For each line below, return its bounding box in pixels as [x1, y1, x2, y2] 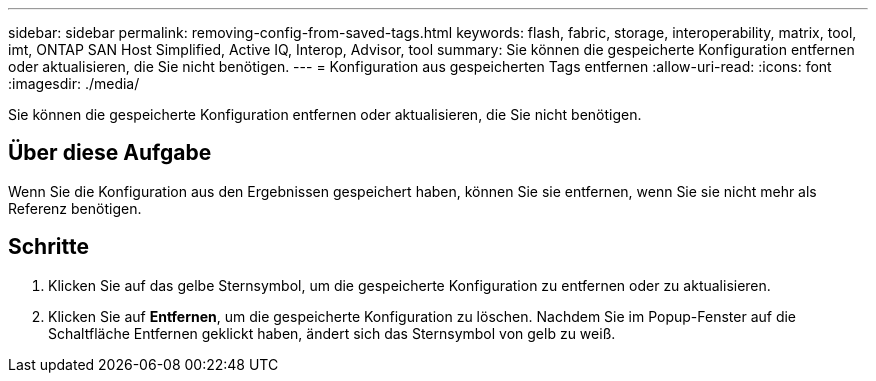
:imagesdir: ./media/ [8, 75, 140, 92]
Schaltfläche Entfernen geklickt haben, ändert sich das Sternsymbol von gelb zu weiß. [48, 324, 616, 342]
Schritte [8, 234, 89, 260]
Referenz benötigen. [8, 199, 142, 217]
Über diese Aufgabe [8, 140, 212, 166]
